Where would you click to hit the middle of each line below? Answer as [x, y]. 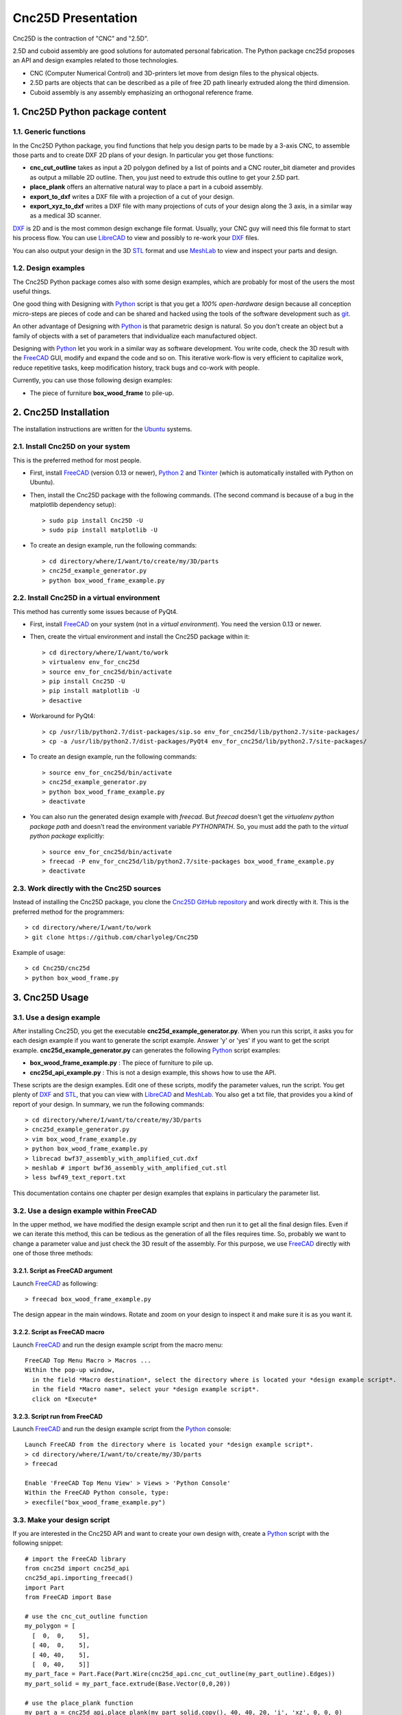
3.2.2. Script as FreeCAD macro [59, 1332]
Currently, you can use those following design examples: [92, 380]
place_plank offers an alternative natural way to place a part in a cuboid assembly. [147, 187]
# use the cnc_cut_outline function [86, 1617]
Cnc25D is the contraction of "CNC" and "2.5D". [80, 38]
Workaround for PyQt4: [63, 716]
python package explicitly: [67, 836]
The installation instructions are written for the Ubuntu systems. [102, 429]
